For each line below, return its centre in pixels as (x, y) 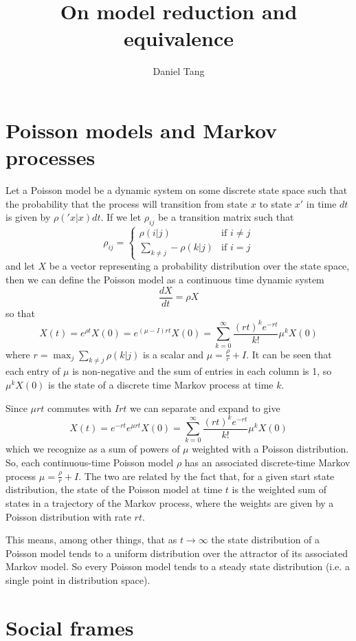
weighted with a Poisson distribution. (270, 449)
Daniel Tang (179, 71)
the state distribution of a (266, 540)
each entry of (33, 371)
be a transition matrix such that (226, 217)
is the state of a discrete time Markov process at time (161, 384)
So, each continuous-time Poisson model (90, 462)
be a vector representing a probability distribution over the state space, (199, 266)
